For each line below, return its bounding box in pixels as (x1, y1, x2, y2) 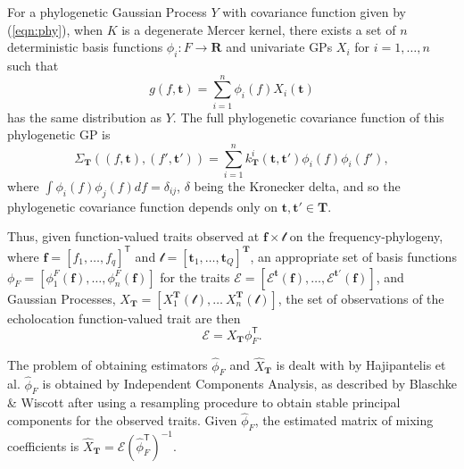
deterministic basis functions (7, 38, 163, 56)
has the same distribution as (7, 107, 162, 126)
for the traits (160, 267, 230, 286)
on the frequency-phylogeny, (289, 227, 443, 246)
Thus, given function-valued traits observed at (7, 227, 260, 246)
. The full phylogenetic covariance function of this (172, 107, 444, 126)
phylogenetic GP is (7, 125, 111, 144)
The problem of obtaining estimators (7, 356, 208, 374)
